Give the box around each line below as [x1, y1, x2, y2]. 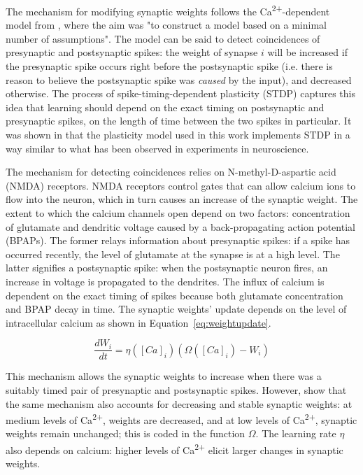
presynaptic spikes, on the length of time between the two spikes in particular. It [6, 113, 352, 128]
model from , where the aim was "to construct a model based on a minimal [6, 17, 327, 32]
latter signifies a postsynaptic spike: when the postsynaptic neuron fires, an [6, 260, 328, 275]
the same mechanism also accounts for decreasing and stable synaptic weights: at [6, 396, 353, 411]
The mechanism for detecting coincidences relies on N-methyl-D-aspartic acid [6, 164, 336, 179]
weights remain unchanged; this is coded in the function [6, 426, 245, 441]
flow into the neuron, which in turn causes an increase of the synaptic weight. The [6, 192, 358, 206]
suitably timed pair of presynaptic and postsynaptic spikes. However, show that [6, 382, 347, 397]
